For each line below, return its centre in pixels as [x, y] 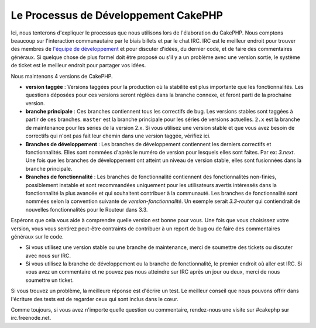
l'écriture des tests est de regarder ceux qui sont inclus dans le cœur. [95, 299]
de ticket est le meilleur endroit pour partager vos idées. [78, 65]
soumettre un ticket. [50, 280]
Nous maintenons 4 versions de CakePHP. [62, 76]
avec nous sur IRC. [48, 256]
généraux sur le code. [37, 236]
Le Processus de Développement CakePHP [117, 15]
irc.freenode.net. [31, 318]
